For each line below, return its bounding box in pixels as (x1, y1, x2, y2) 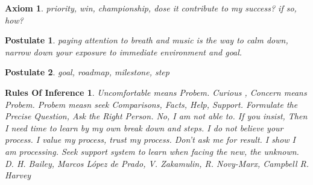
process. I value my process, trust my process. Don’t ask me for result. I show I (5, 133, 296, 146)
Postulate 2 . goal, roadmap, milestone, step (5, 66, 169, 78)
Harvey (5, 169, 31, 181)
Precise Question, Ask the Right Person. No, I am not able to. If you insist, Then (5, 110, 308, 122)
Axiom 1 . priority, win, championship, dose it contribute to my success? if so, (5, 2, 297, 14)
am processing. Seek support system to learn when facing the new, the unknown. (5, 145, 299, 157)
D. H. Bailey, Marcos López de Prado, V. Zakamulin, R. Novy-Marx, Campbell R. (5, 157, 309, 169)
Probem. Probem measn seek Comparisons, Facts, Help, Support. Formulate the (5, 98, 298, 110)
